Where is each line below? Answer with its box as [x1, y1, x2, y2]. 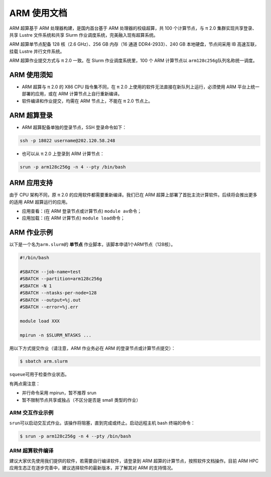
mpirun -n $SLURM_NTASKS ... [20, 332, 92, 338]
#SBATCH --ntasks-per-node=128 [20, 290, 97, 296]
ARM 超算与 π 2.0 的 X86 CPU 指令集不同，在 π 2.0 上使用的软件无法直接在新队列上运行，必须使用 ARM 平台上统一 [22, 84, 260, 90]
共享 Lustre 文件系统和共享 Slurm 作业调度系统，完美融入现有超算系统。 [9, 32, 158, 38]
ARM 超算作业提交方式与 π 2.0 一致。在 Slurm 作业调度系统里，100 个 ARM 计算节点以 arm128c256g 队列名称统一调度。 [9, 58, 258, 64]
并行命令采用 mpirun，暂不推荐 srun [22, 390, 97, 396]
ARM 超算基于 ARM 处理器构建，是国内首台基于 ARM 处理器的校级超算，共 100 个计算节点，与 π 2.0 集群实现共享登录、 [9, 25, 257, 31]
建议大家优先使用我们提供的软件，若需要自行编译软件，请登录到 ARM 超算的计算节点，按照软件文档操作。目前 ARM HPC [9, 457, 258, 464]
